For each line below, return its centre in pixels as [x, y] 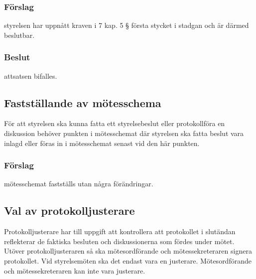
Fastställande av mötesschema [83, 102]
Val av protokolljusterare [69, 210]
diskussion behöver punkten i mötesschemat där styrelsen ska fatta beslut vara [124, 133]
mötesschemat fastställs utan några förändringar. [79, 184]
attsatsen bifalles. [31, 75]
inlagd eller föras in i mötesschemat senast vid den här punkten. [102, 143]
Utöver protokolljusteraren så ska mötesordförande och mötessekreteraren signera [128, 251]
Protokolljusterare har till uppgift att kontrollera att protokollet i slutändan [120, 231]
